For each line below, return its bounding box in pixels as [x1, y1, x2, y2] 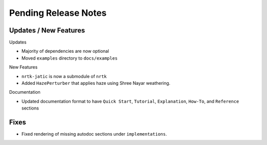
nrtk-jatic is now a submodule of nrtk [21, 73, 107, 79]
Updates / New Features [9, 26, 85, 35]
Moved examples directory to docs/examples [21, 55, 118, 61]
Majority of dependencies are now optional [21, 48, 109, 54]
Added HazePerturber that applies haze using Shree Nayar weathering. [21, 80, 171, 86]
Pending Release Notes [9, 7, 107, 18]
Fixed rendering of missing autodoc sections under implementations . [21, 131, 167, 137]
